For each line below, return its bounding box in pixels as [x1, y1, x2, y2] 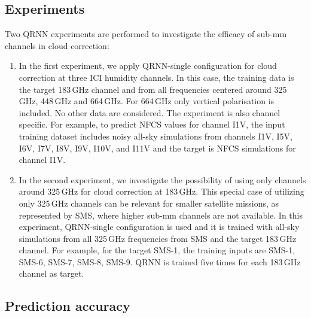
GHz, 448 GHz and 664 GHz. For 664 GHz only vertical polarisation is [19, 95, 275, 107]
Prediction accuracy [5, 296, 130, 315]
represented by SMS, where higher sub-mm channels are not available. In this [19, 208, 303, 221]
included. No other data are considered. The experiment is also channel [19, 106, 280, 119]
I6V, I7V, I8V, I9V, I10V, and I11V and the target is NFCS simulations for [19, 141, 296, 154]
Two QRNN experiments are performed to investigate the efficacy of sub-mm [5, 28, 287, 40]
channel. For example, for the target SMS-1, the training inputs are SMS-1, [19, 244, 295, 256]
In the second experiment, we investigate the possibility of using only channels [19, 173, 306, 186]
